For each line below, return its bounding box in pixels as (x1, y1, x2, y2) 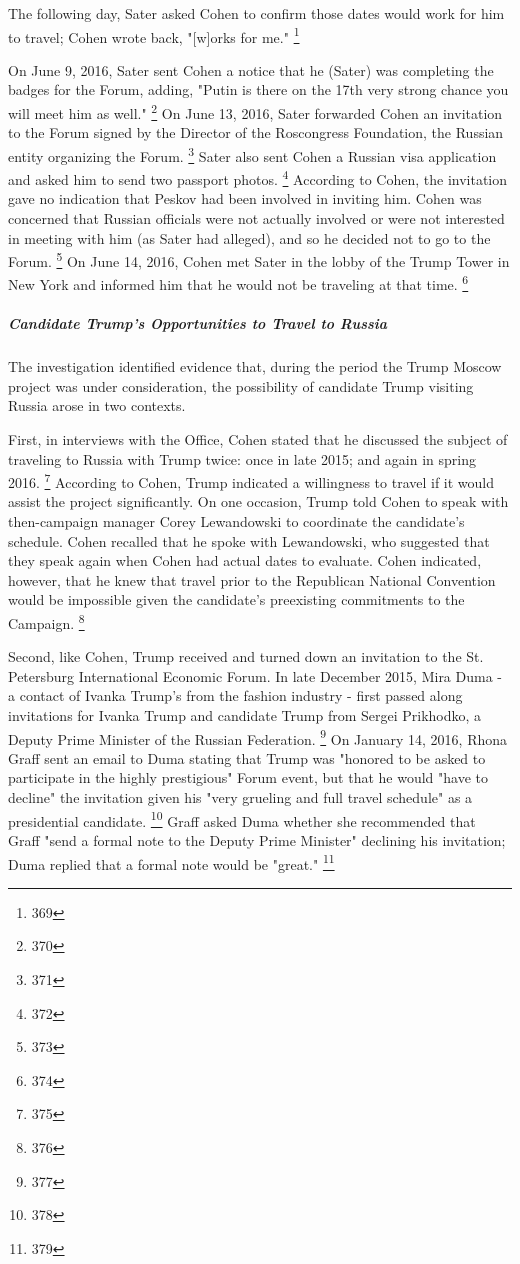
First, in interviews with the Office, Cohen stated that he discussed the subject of (8, 429, 508, 449)
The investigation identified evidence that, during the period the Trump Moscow (8, 356, 502, 377)
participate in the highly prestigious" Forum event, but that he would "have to (8, 767, 488, 788)
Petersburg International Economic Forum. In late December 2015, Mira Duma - (8, 665, 503, 686)
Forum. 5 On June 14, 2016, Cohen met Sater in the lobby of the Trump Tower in (8, 248, 510, 271)
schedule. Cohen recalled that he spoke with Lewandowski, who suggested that (8, 530, 490, 551)
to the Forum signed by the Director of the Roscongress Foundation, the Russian (8, 122, 504, 143)
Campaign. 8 (8, 610, 85, 633)
